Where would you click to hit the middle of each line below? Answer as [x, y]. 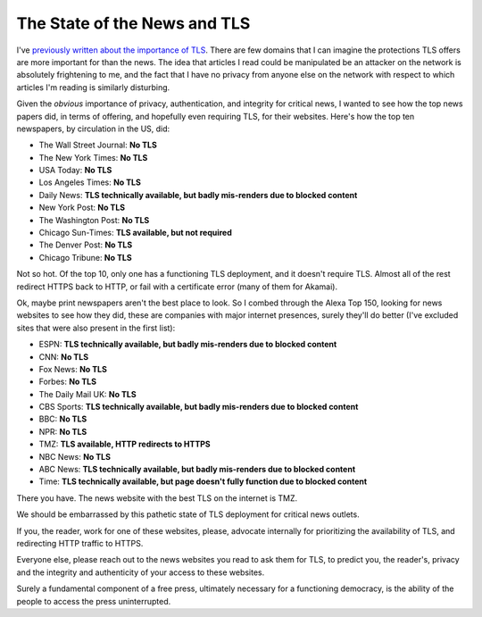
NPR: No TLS [63, 431]
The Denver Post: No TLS [86, 245]
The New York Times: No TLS [93, 157]
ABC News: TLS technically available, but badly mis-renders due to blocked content [197, 470]
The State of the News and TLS [133, 23]
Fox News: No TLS [73, 369]
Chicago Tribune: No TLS [86, 257]
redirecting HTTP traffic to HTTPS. [80, 543]
